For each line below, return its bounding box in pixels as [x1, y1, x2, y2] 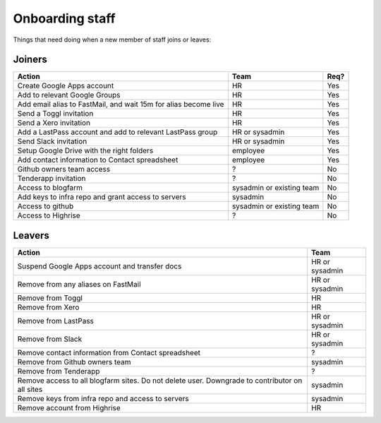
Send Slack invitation [17, 136, 87, 146]
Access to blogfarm [17, 183, 83, 193]
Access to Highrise [17, 210, 80, 220]
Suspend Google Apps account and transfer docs [17, 261, 182, 271]
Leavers [13, 230, 49, 242]
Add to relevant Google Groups [17, 90, 121, 100]
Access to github [17, 201, 74, 211]
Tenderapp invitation [17, 174, 86, 184]
